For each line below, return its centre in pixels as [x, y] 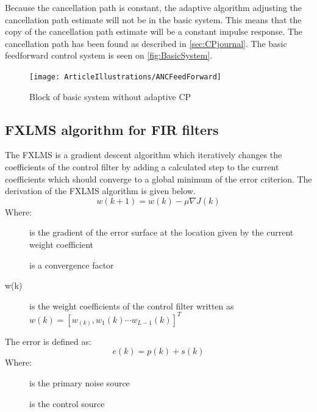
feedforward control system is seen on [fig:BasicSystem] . [109, 55]
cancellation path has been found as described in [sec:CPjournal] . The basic [146, 43]
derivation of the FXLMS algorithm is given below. [100, 191]
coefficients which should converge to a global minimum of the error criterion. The [158, 179]
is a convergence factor [72, 265]
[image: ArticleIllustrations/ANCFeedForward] [125, 77]
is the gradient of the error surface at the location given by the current [162, 232]
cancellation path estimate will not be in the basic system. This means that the [153, 19]
